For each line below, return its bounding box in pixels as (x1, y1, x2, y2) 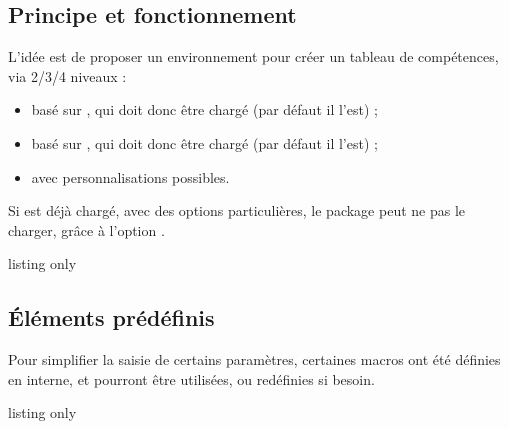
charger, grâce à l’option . (8, 219, 165, 240)
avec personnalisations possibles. (31, 166, 230, 187)
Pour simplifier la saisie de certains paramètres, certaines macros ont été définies (8, 349, 501, 370)
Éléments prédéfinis (8, 302, 215, 333)
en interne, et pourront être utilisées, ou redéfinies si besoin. (8, 368, 375, 389)
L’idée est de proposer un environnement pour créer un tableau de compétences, (8, 46, 499, 67)
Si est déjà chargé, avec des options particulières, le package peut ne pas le (8, 200, 466, 221)
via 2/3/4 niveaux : (8, 65, 127, 86)
